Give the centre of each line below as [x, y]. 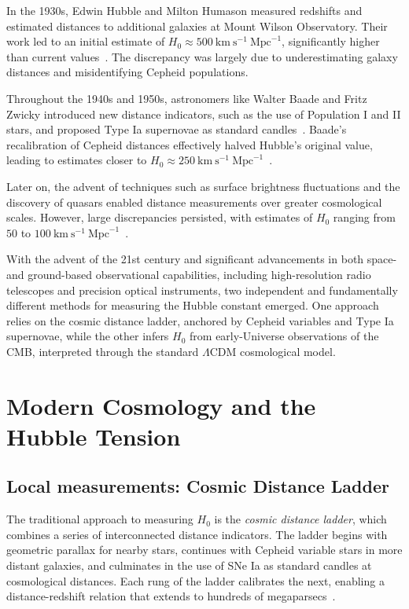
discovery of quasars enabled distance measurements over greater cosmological [194, 202]
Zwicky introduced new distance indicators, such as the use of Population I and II [204, 114]
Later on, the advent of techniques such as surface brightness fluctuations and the [203, 186]
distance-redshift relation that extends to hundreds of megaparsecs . [171, 596]
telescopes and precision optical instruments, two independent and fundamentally [202, 290]
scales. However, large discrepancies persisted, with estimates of [160, 217]
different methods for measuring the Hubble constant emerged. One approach [193, 305]
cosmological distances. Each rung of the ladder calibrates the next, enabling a [195, 580]
